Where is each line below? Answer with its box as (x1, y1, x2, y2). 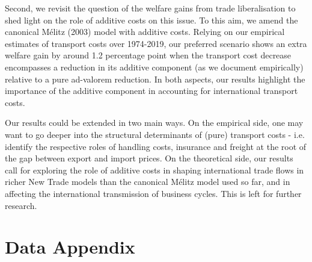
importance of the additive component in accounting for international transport (5, 84, 298, 97)
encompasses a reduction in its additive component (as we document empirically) (5, 60, 304, 73)
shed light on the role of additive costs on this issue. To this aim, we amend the (5, 13, 298, 26)
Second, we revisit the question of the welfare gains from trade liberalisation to (5, 2, 296, 14)
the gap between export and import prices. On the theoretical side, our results (5, 152, 293, 164)
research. (5, 199, 37, 211)
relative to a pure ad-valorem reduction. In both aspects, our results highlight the (5, 72, 305, 85)
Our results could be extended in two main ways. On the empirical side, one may (5, 116, 304, 129)
